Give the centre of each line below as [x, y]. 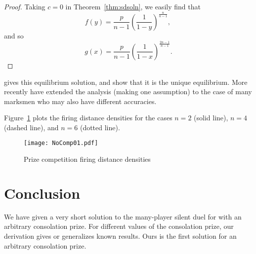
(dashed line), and [31, 127]
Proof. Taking [25, 6]
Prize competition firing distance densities [87, 159]
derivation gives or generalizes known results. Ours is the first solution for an [120, 236]
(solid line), [211, 118]
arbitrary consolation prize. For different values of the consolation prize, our [119, 226]
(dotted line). [100, 127]
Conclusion [42, 193]
